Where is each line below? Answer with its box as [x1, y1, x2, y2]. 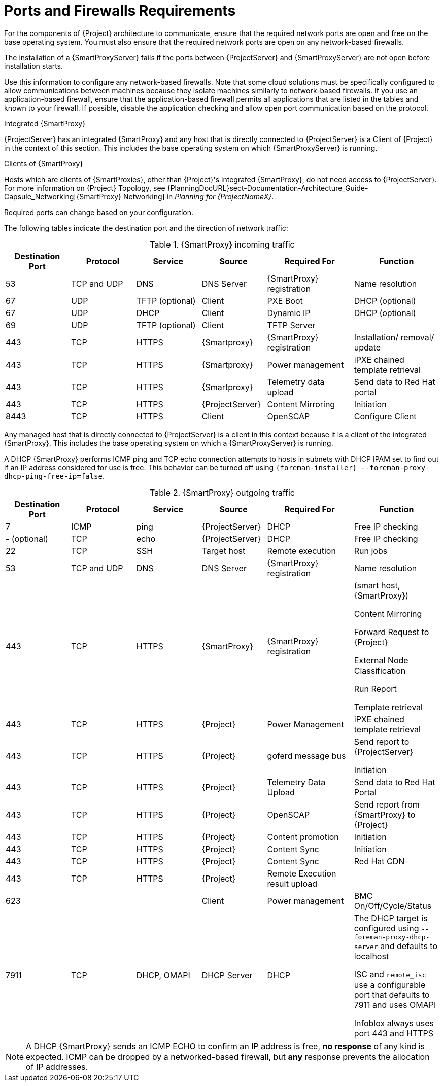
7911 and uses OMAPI [354, 999, 436, 1010]
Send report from [354, 799, 420, 810]
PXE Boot [267, 295, 303, 306]
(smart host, [354, 580, 400, 590]
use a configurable [354, 979, 426, 990]
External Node [354, 655, 408, 665]
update [354, 342, 381, 353]
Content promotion [267, 831, 339, 842]
